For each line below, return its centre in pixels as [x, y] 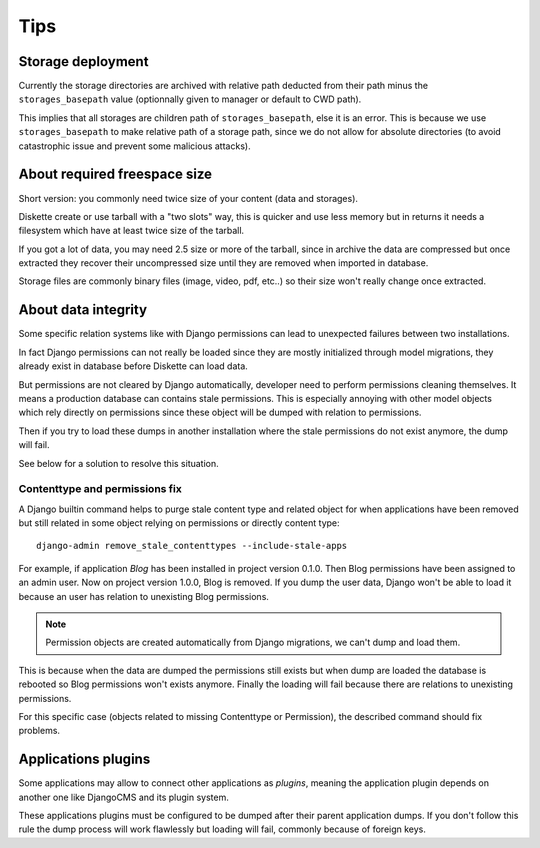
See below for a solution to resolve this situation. [118, 463]
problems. [39, 731]
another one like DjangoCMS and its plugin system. [123, 797]
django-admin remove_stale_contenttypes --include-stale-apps [192, 546]
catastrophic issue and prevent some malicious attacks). [134, 146]
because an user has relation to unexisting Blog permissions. [144, 596]
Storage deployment [83, 61]
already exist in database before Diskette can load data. [133, 366]
